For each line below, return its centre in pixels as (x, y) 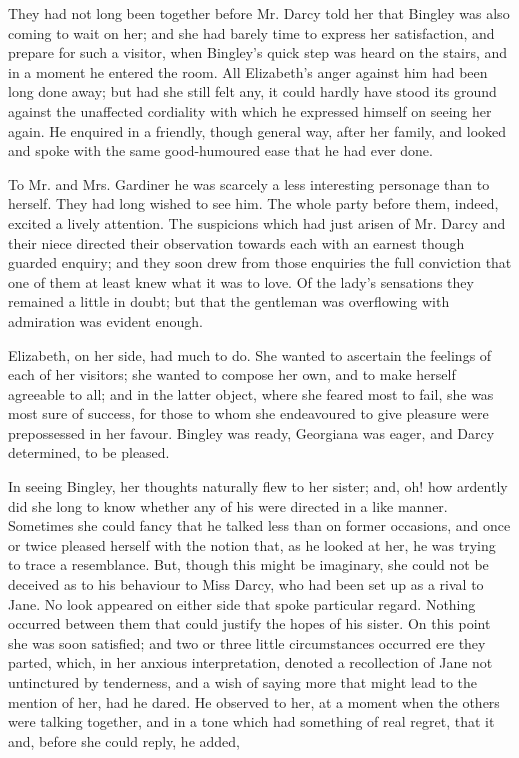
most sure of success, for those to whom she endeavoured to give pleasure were (248, 413)
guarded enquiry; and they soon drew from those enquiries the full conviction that (260, 262)
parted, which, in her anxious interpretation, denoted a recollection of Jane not (250, 662)
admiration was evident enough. (105, 320)
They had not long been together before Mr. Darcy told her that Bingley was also (259, 13)
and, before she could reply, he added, (124, 740)
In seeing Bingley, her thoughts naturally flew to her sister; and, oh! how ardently (258, 486)
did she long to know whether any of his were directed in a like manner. (228, 505)
